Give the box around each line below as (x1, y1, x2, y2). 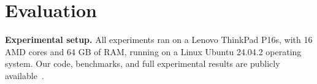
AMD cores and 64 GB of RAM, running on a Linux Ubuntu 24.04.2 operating (5, 45, 302, 58)
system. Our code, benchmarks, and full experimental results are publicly (5, 57, 280, 70)
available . (5, 69, 44, 82)
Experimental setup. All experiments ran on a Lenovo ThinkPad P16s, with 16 (5, 33, 313, 46)
